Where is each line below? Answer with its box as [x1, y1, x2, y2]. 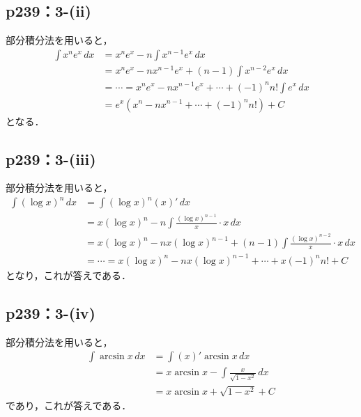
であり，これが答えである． [6, 398, 132, 412]
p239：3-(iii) [6, 148, 96, 169]
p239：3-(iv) [6, 301, 95, 323]
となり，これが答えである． [6, 267, 132, 282]
